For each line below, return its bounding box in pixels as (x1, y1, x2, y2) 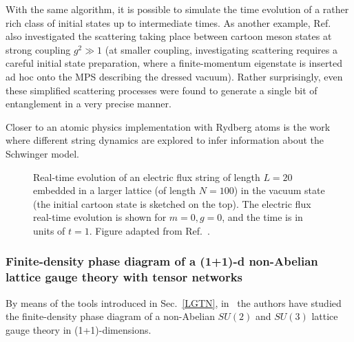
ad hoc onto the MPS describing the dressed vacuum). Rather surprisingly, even (6, 69, 343, 83)
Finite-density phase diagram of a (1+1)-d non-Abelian (6, 253, 318, 270)
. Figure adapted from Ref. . (89, 223, 210, 237)
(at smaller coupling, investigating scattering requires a (105, 42, 337, 56)
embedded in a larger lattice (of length (33, 183, 196, 197)
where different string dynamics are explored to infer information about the (6, 133, 324, 147)
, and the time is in (222, 210, 303, 224)
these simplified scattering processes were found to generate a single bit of (6, 83, 317, 97)
